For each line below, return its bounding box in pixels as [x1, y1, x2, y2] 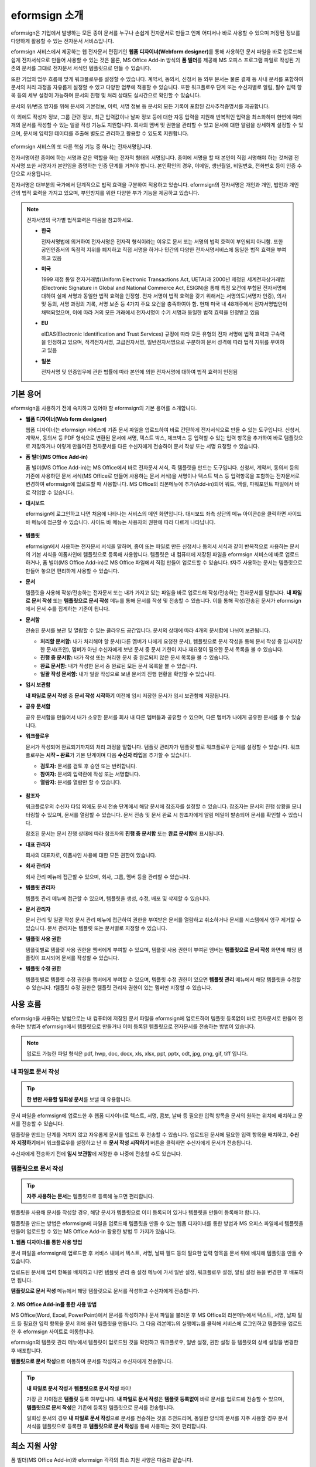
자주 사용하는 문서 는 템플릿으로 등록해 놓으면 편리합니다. [26, 1192, 154, 1199]
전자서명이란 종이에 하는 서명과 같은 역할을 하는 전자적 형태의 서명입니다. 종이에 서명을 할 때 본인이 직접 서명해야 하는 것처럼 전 [11, 154, 300, 161]
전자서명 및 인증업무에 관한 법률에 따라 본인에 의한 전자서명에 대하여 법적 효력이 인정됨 [41, 369, 238, 376]
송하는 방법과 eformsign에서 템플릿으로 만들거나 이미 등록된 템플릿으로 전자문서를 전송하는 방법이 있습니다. [11, 1023, 256, 1030]
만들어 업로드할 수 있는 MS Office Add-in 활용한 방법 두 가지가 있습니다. [11, 1228, 176, 1235]
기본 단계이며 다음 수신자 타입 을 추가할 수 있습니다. [75, 752, 191, 759]
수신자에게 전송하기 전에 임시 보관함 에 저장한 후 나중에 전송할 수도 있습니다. [11, 1150, 183, 1157]
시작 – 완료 [46, 752, 70, 759]
